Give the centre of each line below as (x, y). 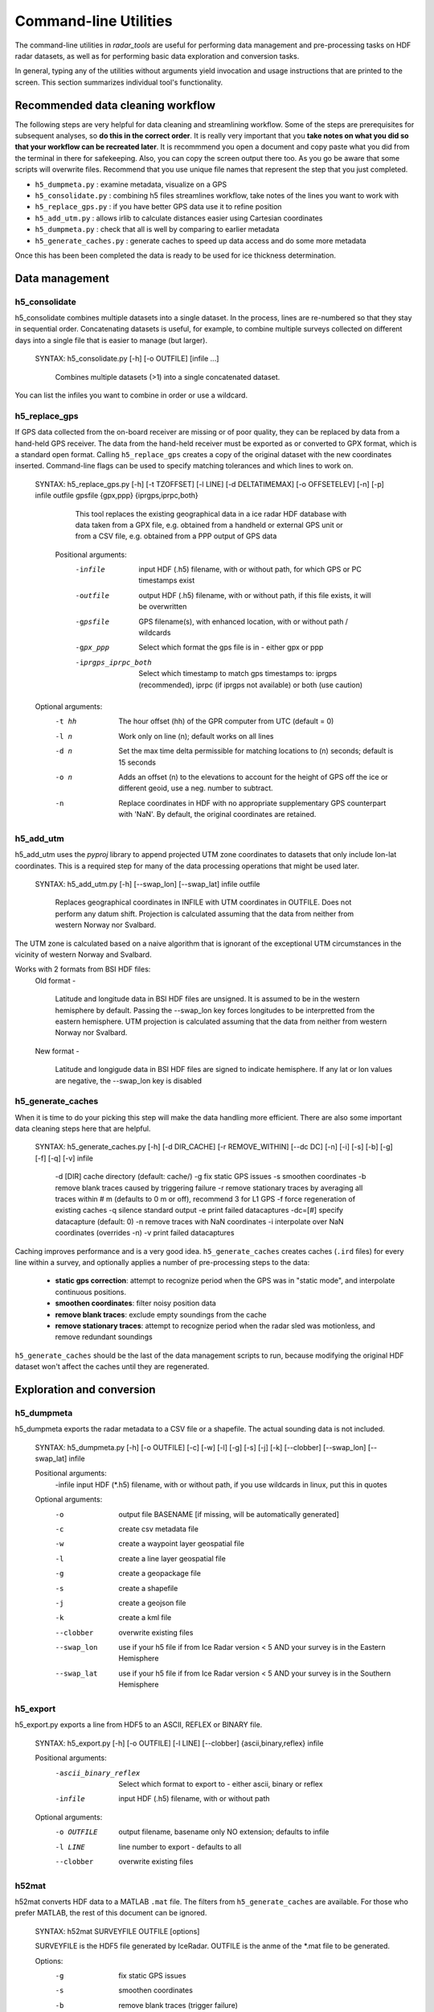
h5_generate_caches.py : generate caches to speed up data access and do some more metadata (201, 241)
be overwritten (163, 607)
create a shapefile (148, 1588)
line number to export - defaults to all (180, 1846)
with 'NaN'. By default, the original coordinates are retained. (217, 814)
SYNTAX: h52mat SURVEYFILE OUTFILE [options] (117, 1931)
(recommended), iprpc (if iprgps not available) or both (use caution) (251, 685)
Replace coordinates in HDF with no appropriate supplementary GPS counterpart (252, 803)
